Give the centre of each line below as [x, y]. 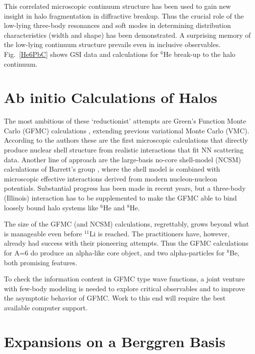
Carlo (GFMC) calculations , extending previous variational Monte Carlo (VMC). [127, 130]
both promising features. [41, 262]
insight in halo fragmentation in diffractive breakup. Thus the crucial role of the [124, 15]
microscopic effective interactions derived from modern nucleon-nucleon [111, 178]
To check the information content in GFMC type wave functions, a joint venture [125, 279]
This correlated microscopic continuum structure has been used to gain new [117, 6]
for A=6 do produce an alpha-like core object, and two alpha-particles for [114, 253]
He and [114, 207]
